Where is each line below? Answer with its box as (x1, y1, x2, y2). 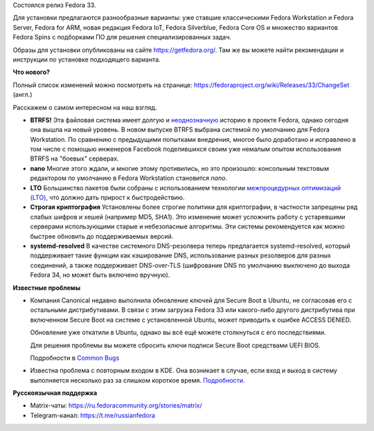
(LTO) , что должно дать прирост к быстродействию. (30, 194, 185, 202)
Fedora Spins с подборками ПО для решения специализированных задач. (12, 33, 232, 42)
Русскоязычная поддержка (12, 389, 98, 397)
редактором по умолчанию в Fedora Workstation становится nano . (30, 174, 228, 183)
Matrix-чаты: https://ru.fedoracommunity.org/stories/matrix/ (30, 401, 202, 410)
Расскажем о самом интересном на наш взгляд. (12, 103, 157, 111)
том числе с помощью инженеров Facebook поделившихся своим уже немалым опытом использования (30, 145, 341, 154)
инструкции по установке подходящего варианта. (12, 55, 161, 64)
